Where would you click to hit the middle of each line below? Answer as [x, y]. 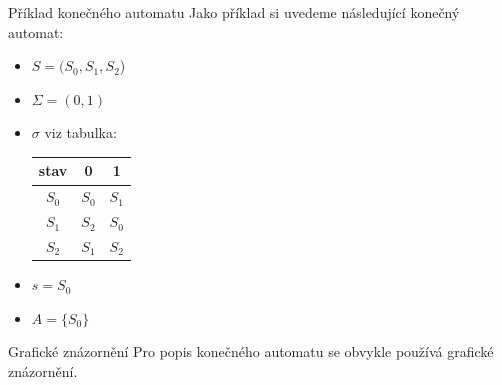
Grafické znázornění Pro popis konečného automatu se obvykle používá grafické [251, 351]
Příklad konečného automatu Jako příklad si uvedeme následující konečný [234, 12]
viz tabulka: [80, 132]
